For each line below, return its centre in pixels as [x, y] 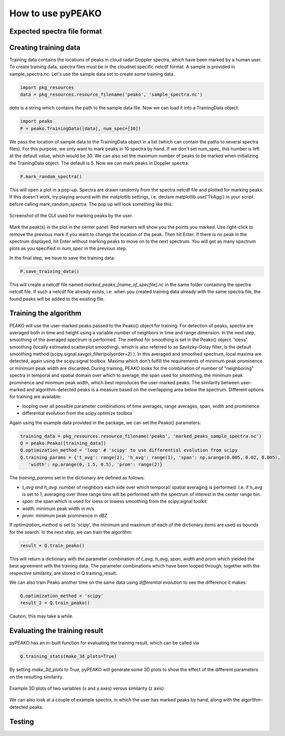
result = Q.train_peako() [52, 545]
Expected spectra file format [56, 31]
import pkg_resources [47, 87]
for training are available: [36, 397]
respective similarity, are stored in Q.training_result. [63, 573]
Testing [22, 721]
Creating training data [45, 48]
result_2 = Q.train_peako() [55, 603]
